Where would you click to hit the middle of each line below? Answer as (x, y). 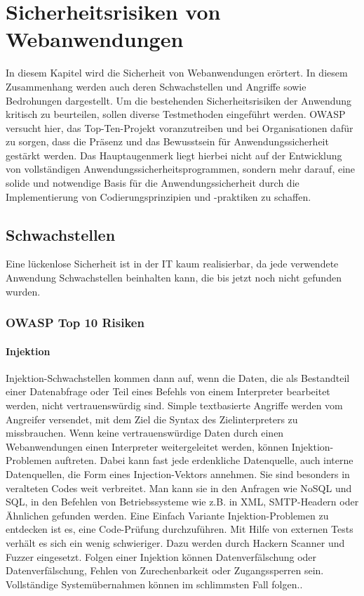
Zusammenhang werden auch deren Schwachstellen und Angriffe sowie (156, 86)
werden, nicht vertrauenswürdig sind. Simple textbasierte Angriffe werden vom (174, 405)
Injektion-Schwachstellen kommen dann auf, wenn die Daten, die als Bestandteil (178, 377)
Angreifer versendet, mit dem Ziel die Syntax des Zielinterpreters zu (152, 419)
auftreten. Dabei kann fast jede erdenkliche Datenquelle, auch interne (204, 460)
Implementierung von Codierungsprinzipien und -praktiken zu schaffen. (159, 196)
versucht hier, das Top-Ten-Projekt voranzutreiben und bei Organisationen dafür (180, 127)
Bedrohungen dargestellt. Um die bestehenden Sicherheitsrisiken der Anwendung (179, 100)
